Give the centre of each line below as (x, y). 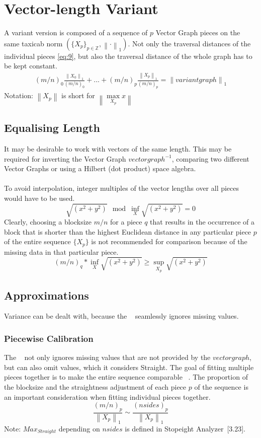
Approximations (47, 295)
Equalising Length (52, 128)
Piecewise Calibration (49, 338)
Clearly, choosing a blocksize (48, 222)
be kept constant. (31, 66)
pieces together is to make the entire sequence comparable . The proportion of (126, 377)
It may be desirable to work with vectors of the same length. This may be (118, 148)
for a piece (126, 222)
